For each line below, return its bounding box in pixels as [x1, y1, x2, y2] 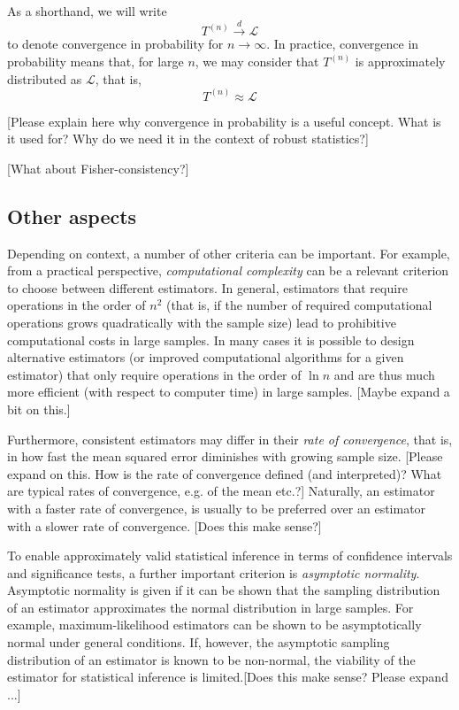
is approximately [355, 51, 446, 70]
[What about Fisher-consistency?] [7, 158, 189, 177]
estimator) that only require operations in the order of [7, 365, 302, 383]
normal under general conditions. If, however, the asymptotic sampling [7, 633, 390, 652]
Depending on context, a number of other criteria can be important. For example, [7, 243, 450, 262]
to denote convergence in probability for [7, 35, 224, 53]
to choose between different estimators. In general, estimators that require [7, 278, 408, 297]
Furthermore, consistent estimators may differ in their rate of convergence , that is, [7, 429, 453, 448]
